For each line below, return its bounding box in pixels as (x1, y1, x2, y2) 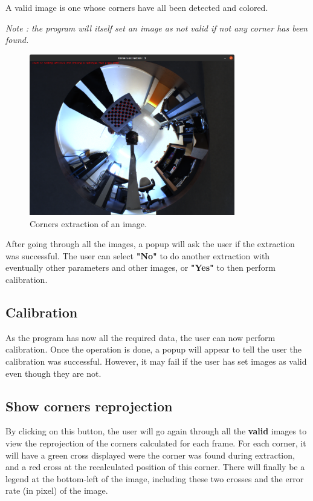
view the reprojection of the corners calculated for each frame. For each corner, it (5, 437, 306, 450)
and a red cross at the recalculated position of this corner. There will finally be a (5, 460, 305, 473)
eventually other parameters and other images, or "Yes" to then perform (5, 261, 276, 274)
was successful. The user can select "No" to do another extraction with (5, 249, 270, 262)
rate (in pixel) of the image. (5, 484, 108, 497)
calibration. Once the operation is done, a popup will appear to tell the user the (5, 343, 302, 356)
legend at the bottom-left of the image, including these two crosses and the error (5, 472, 304, 485)
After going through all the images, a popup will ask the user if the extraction (5, 237, 295, 250)
